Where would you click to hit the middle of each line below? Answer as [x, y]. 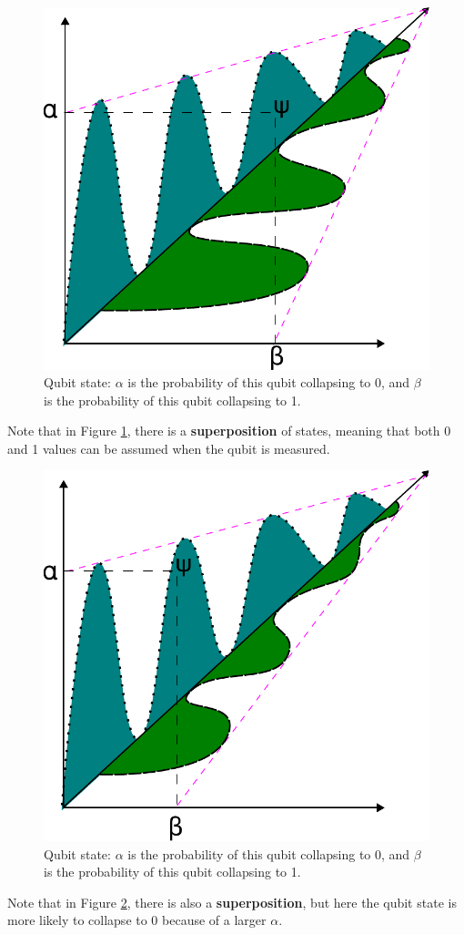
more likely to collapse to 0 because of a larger [137, 920]
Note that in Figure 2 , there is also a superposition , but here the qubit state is [232, 902]
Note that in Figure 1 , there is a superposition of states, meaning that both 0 [229, 431]
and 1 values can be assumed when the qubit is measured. [169, 448]
